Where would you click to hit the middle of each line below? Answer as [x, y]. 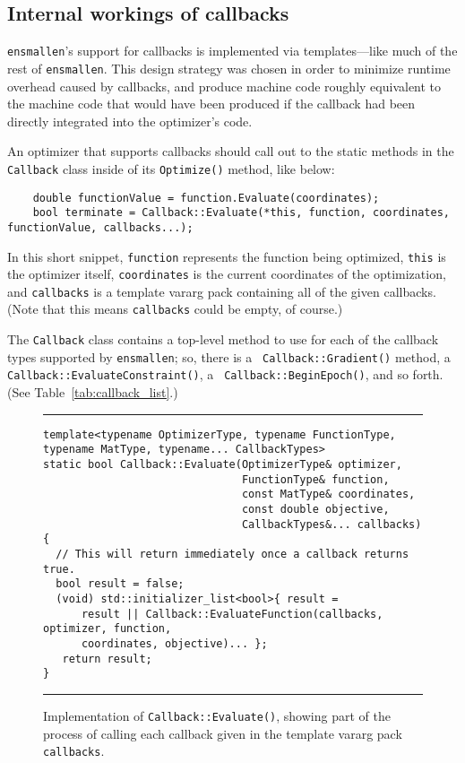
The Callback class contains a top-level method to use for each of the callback [223, 339]
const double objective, [315, 509]
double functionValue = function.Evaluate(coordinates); [206, 198]
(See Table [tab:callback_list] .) [93, 392]
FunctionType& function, [315, 479]
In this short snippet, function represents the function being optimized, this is [227, 256]
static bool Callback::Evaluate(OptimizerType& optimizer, [223, 465]
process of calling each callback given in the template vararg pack [223, 733]
